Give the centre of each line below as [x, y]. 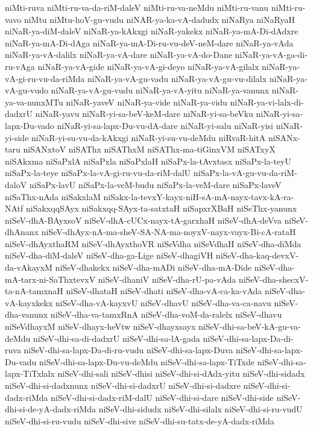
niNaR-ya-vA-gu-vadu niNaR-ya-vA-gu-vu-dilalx [177, 78]
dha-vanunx [27, 314]
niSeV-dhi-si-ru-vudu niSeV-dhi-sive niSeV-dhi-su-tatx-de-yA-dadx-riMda [140, 420]
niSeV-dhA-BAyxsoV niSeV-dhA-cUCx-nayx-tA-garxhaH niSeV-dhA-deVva [143, 220]
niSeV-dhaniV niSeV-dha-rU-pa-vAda [167, 279]
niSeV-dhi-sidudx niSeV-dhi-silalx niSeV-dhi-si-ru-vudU [201, 409]
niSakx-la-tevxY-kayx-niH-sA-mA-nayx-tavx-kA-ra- [199, 196]
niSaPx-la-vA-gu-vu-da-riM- [245, 173]
